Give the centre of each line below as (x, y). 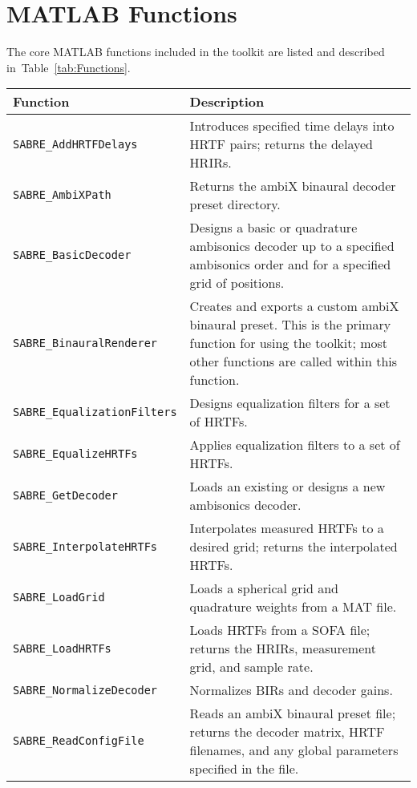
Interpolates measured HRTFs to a (287, 528)
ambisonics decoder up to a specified (292, 246)
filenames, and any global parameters (294, 750)
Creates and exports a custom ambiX (294, 306)
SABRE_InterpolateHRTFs (85, 546)
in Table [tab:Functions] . (69, 67)
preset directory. (235, 204)
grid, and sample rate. (251, 667)
